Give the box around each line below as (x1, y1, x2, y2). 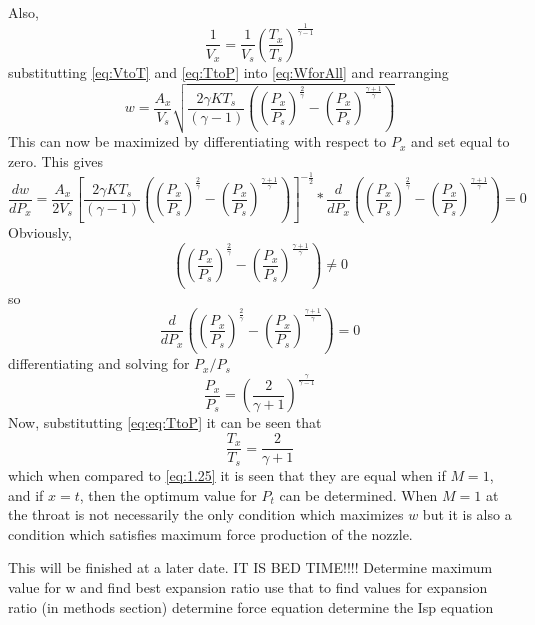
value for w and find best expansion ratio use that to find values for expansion (8, 577, 488, 598)
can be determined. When (279, 484, 438, 505)
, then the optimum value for (79, 484, 257, 505)
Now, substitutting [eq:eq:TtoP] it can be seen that (8, 412, 322, 433)
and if (8, 484, 44, 505)
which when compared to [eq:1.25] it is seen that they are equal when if (8, 465, 446, 486)
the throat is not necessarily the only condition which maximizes (8, 504, 404, 525)
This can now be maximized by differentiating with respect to (8, 131, 387, 152)
